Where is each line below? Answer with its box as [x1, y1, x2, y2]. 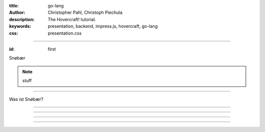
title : [9, 3, 19, 8]
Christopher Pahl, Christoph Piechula [48, 10, 123, 16]
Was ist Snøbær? [9, 96, 44, 102]
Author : [9, 10, 26, 16]
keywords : [9, 23, 31, 29]
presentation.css [48, 30, 82, 36]
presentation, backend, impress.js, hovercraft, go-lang [48, 23, 158, 29]
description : [9, 16, 35, 22]
